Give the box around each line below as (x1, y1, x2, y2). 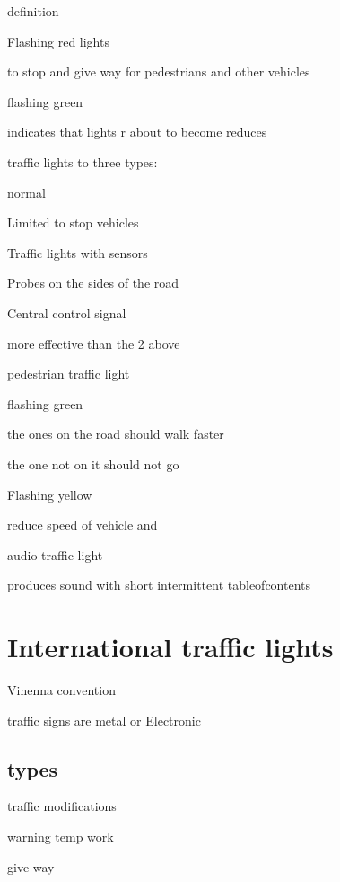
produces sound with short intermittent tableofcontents (7, 575, 311, 594)
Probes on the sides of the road (7, 273, 179, 292)
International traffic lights (7, 628, 334, 665)
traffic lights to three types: (7, 152, 158, 171)
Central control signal (7, 303, 126, 322)
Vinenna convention (7, 681, 116, 699)
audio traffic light (7, 545, 103, 564)
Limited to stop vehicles (7, 213, 139, 232)
